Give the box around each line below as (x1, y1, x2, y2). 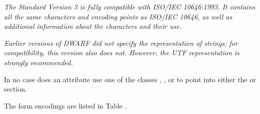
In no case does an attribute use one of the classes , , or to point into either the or (4, 74, 256, 84)
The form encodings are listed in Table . (4, 100, 127, 111)
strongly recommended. (4, 57, 73, 67)
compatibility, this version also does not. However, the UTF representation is (4, 47, 239, 58)
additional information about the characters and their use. (4, 21, 181, 31)
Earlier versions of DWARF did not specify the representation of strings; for (4, 37, 238, 48)
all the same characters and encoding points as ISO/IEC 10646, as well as (4, 11, 232, 21)
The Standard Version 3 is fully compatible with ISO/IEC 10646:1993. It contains (4, 1, 255, 11)
